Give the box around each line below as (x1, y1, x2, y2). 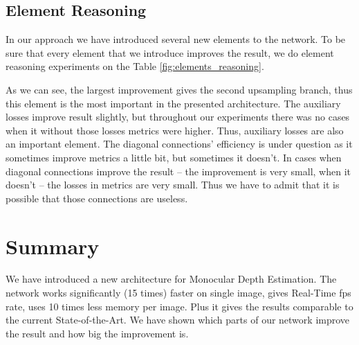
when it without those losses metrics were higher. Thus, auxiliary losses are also (6, 123, 344, 137)
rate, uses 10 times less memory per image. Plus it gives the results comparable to (6, 299, 353, 313)
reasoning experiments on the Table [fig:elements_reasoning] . (6, 59, 264, 73)
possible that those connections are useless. (6, 191, 188, 205)
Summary (6, 231, 100, 260)
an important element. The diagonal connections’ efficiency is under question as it (6, 136, 353, 151)
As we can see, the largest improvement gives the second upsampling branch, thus (6, 82, 353, 96)
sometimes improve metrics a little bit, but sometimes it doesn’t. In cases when (6, 150, 342, 164)
